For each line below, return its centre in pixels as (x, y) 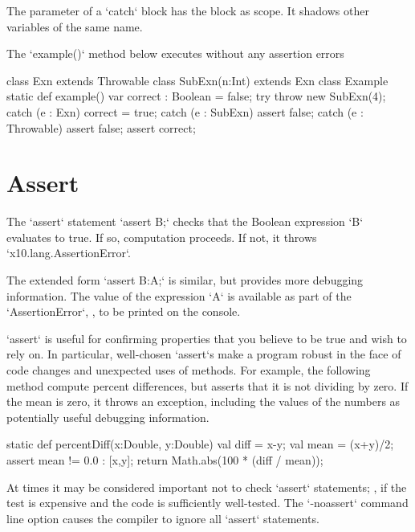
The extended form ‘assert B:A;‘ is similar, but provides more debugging (185, 280)
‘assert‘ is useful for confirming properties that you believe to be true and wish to (207, 338)
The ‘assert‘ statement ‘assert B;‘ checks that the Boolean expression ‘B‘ (185, 221)
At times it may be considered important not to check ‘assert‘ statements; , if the (207, 487)
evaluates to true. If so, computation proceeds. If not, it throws (162, 237)
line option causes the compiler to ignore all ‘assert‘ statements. (163, 518)
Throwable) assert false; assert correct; (101, 127)
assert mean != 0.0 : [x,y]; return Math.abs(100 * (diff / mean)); (165, 460)
